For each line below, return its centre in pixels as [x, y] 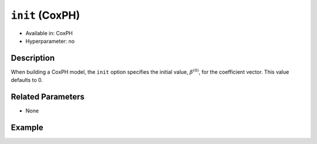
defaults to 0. [27, 80]
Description [33, 58]
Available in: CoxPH [49, 33]
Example [27, 127]
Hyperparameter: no [50, 41]
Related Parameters [48, 97]
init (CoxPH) [45, 15]
